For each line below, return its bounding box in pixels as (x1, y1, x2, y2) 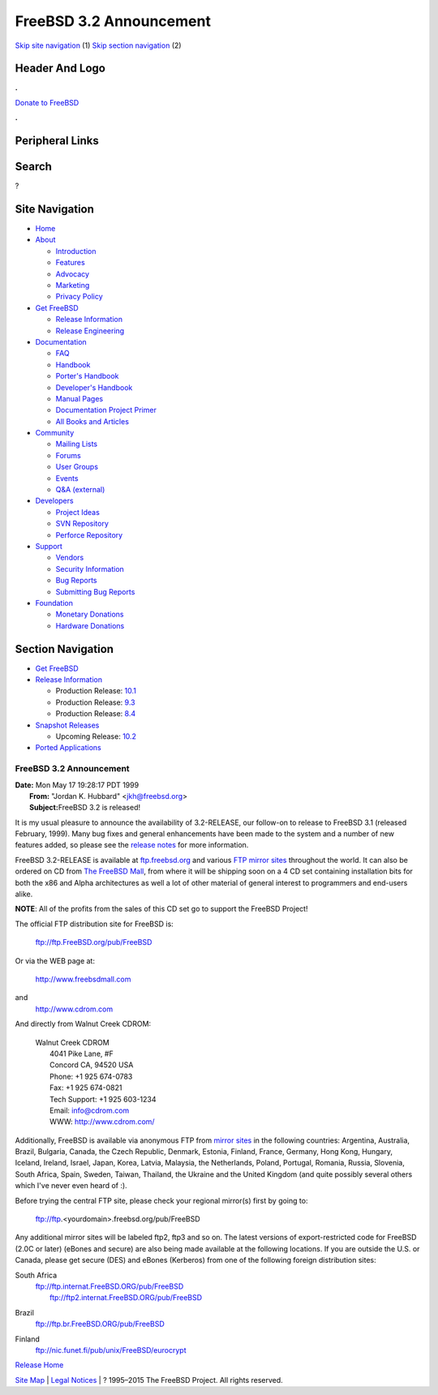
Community (35, 428, 75, 438)
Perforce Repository (55, 530, 123, 539)
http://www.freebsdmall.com (35, 974, 131, 984)
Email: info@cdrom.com (49, 1105, 130, 1115)
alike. (15, 889, 33, 899)
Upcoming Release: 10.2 (55, 731, 137, 741)
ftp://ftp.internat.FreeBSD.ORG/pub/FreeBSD (35, 1281, 184, 1291)
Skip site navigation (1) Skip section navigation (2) (15, 41, 182, 50)
